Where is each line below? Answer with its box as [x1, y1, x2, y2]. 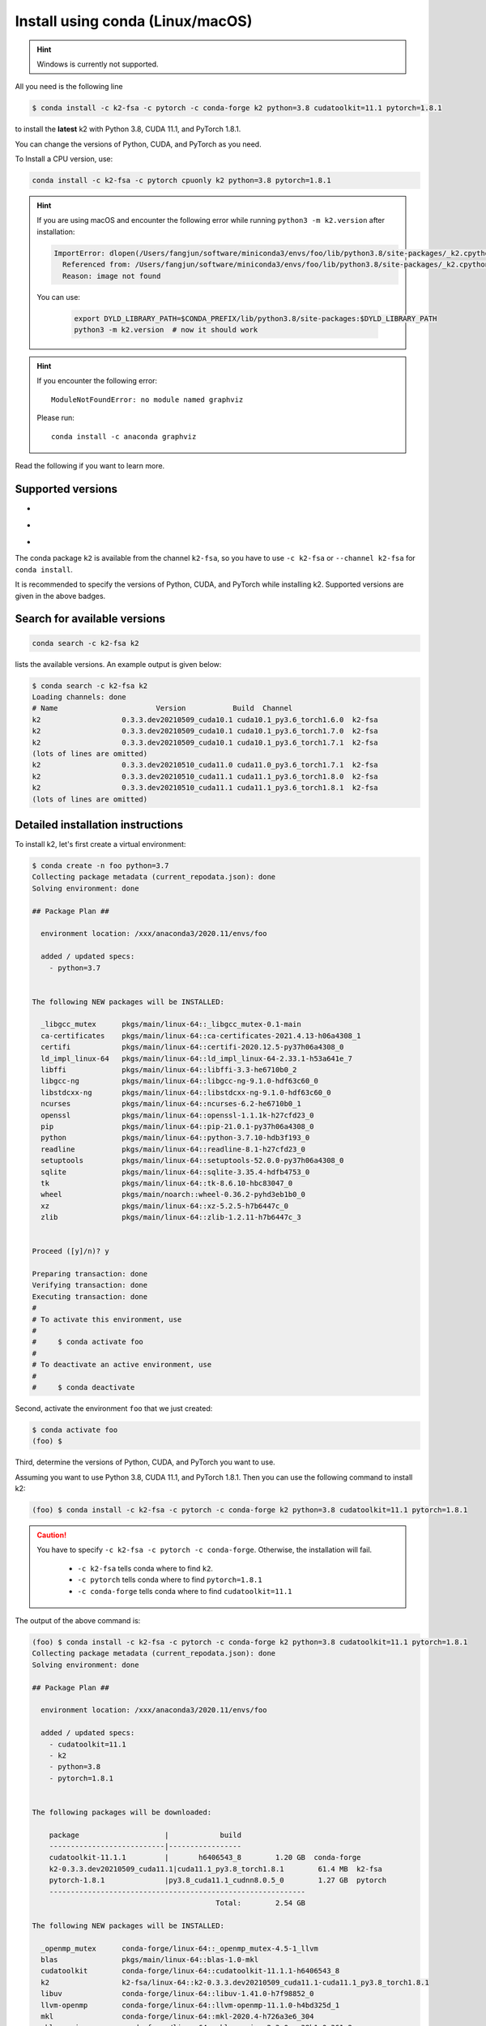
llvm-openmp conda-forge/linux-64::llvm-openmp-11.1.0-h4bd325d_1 [40, 2000, 340, 2010]
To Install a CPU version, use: [15, 154, 113, 164]
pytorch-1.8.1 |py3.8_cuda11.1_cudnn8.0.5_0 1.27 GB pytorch [49, 1876, 387, 1885]
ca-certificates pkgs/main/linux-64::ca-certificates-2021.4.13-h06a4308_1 [40, 1031, 361, 1041]
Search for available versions [15, 612, 166, 626]
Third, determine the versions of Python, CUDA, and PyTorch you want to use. [15, 1457, 275, 1467]
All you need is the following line [15, 82, 123, 92]
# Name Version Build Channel [32, 703, 293, 713]
